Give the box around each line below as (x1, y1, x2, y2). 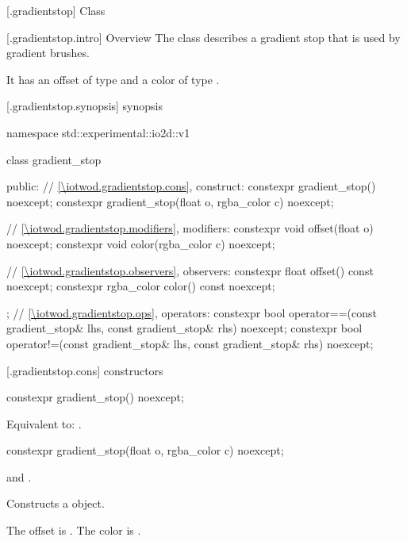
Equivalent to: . (6, 415, 82, 432)
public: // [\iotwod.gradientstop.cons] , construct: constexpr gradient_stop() (6, 178, 376, 194)
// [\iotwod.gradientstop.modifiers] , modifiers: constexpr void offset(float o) (6, 220, 374, 236)
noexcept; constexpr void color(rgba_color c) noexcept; (6, 235, 275, 251)
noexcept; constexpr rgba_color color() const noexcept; (6, 278, 275, 294)
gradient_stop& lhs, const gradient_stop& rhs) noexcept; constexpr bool (6, 320, 363, 336)
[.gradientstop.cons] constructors (6, 362, 163, 378)
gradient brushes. (6, 44, 90, 61)
